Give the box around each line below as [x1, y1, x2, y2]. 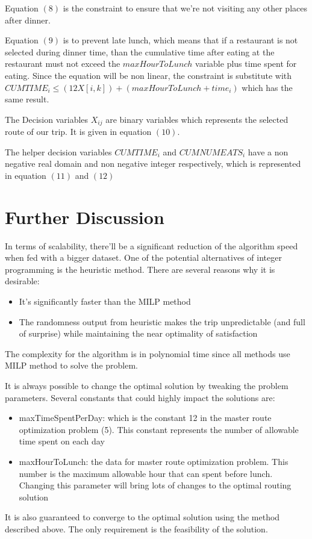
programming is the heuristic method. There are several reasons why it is [5, 263, 275, 275]
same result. [5, 93, 49, 105]
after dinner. [5, 13, 51, 26]
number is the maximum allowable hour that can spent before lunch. [19, 467, 273, 479]
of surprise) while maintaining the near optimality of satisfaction [19, 327, 258, 340]
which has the [242, 81, 293, 93]
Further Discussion [5, 204, 164, 229]
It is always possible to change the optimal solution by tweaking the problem [5, 379, 289, 392]
